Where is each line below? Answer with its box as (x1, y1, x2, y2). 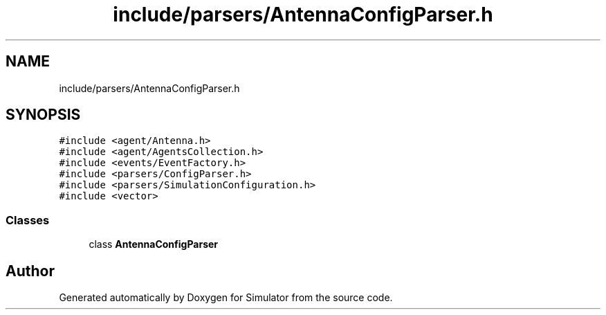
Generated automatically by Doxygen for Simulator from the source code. (59, 291, 393, 304)
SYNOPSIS (6, 106, 81, 124)
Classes (6, 213, 50, 227)
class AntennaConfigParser (89, 238, 219, 251)
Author (6, 262, 55, 280)
